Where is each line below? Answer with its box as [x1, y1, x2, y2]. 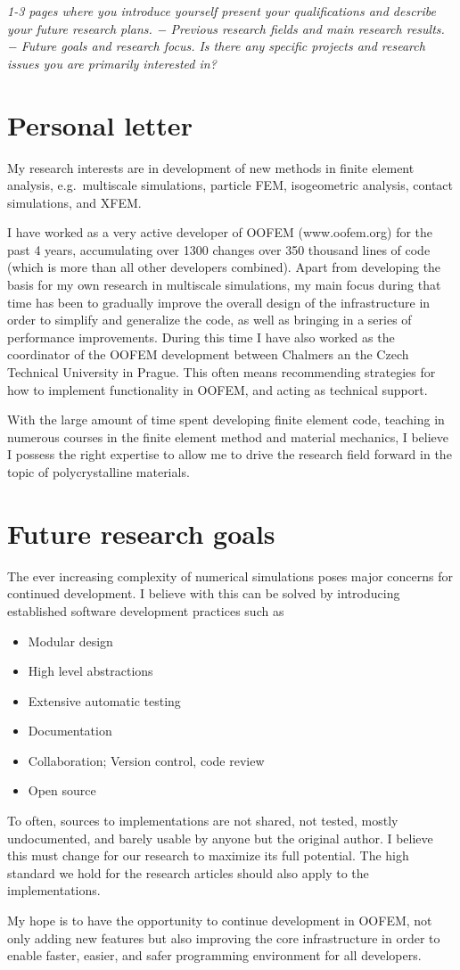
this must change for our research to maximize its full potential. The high [7, 846, 409, 865]
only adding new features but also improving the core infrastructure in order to [7, 928, 440, 947]
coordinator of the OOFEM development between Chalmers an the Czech [7, 345, 409, 364]
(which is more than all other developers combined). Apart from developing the [7, 258, 441, 276]
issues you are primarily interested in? [7, 53, 217, 72]
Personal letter [7, 106, 193, 143]
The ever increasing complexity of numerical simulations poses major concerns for [7, 566, 453, 585]
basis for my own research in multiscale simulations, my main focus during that [7, 275, 441, 294]
